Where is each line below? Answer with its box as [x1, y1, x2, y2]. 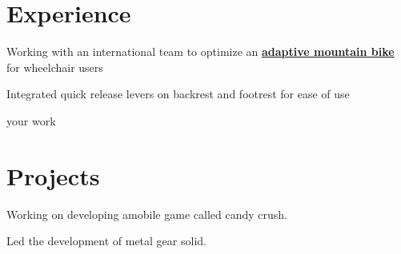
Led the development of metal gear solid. [6, 232, 207, 249]
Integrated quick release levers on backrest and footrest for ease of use [6, 85, 350, 102]
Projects [6, 159, 100, 192]
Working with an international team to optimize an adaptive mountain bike [6, 43, 395, 60]
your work [6, 112, 56, 129]
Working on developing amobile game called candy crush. [6, 205, 287, 222]
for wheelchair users [6, 58, 103, 75]
